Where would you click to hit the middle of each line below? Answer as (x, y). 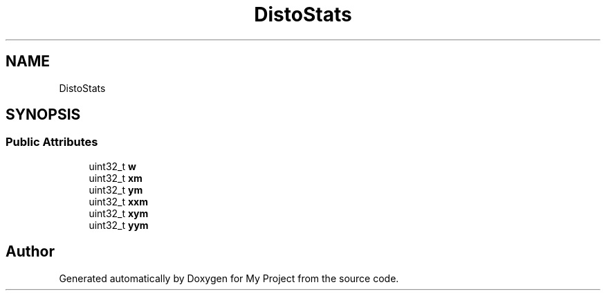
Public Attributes (52, 142)
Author (30, 252)
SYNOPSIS (43, 115)
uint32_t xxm (119, 201)
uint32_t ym (116, 189)
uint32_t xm (116, 178)
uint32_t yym (119, 225)
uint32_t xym (119, 213)
